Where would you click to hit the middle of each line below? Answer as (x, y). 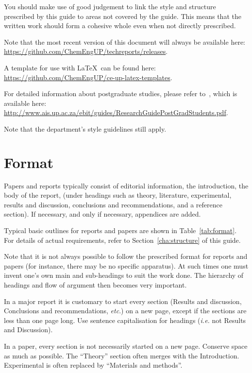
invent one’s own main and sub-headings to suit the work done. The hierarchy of (124, 275)
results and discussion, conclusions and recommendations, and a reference (113, 204)
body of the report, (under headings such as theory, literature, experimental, (118, 195)
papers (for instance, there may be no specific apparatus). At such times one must (126, 265)
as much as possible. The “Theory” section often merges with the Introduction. (122, 355)
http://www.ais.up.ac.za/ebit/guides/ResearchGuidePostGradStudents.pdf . (116, 112)
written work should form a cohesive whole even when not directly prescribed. (120, 25)
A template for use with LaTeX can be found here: (80, 67)
